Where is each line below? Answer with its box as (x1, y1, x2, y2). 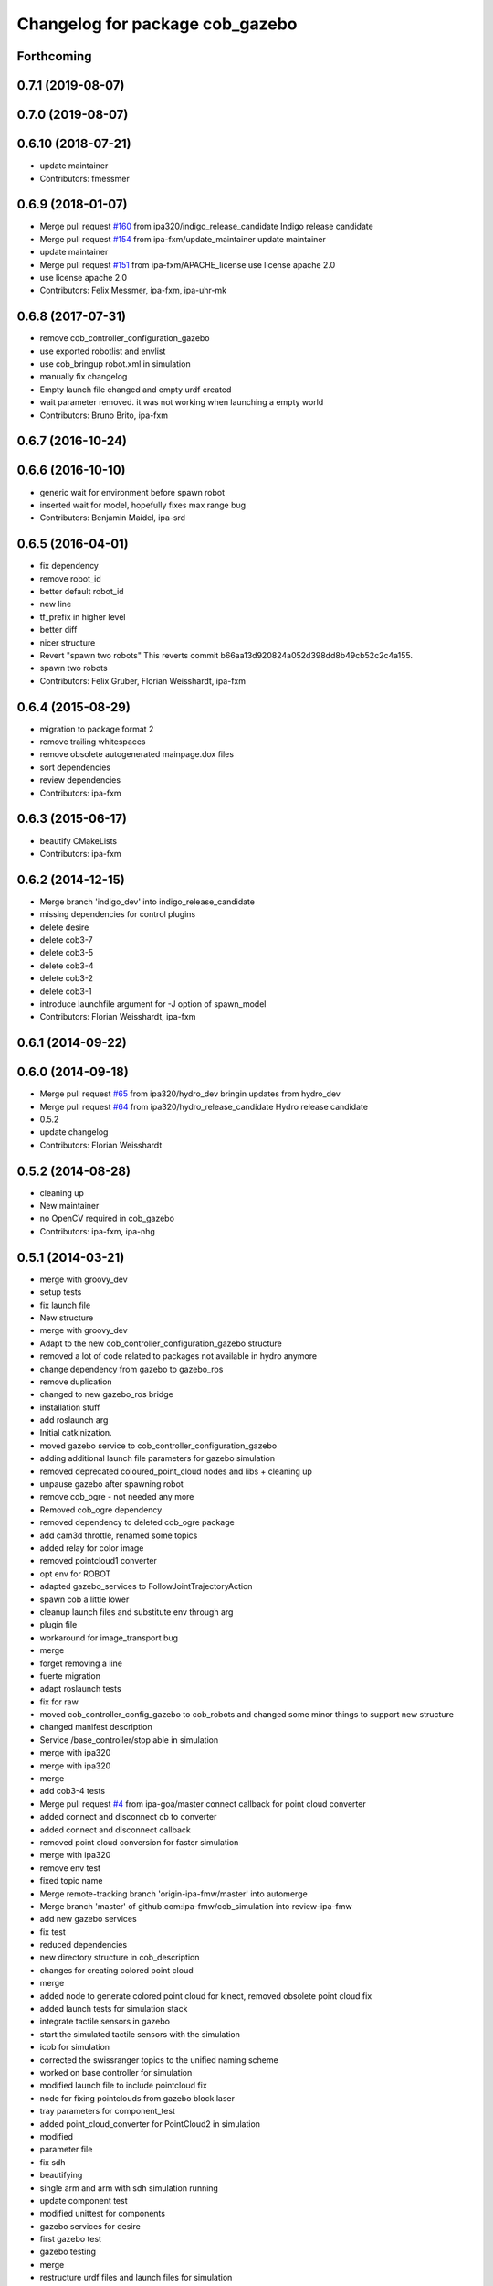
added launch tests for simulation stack (39, 2003, 188, 2014)
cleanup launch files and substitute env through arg (39, 1606, 234, 1618)
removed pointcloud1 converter (39, 1555, 157, 1566)
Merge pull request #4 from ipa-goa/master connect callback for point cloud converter (39, 1798, 366, 1810)
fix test (39, 1926, 66, 1938)
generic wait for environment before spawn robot (39, 486, 226, 497)
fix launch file (39, 1299, 91, 1310)
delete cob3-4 (39, 960, 94, 971)
